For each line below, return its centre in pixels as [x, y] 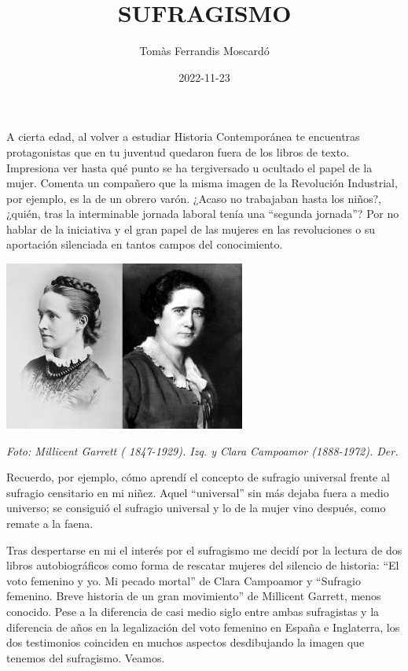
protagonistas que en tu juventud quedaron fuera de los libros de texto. [178, 151]
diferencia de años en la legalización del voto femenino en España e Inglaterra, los [203, 627]
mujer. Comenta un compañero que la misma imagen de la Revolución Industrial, [202, 183]
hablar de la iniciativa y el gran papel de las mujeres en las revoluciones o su [191, 229]
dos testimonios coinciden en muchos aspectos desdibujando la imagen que [186, 642]
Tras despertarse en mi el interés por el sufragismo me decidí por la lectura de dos [204, 549]
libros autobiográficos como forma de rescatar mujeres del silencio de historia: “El [203, 565]
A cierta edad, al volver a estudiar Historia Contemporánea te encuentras [183, 136]
